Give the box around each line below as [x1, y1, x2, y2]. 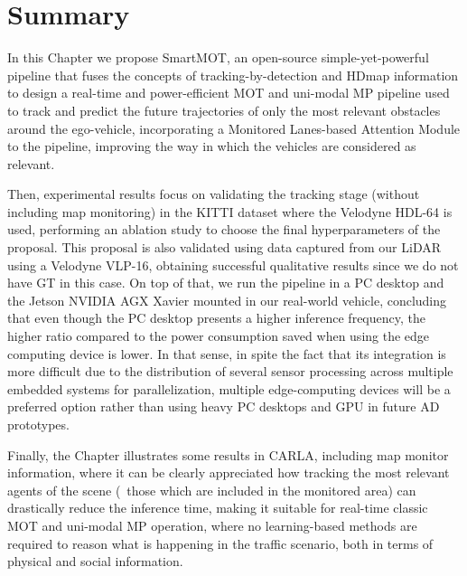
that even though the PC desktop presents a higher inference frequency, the [7, 308, 425, 327]
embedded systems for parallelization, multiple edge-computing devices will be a [7, 379, 451, 398]
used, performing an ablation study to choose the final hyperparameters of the [7, 220, 441, 239]
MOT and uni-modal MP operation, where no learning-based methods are [7, 515, 417, 534]
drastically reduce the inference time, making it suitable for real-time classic [7, 498, 428, 517]
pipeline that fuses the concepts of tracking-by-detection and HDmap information [7, 65, 459, 84]
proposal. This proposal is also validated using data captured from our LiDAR [7, 238, 442, 257]
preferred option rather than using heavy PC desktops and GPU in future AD [7, 397, 440, 416]
